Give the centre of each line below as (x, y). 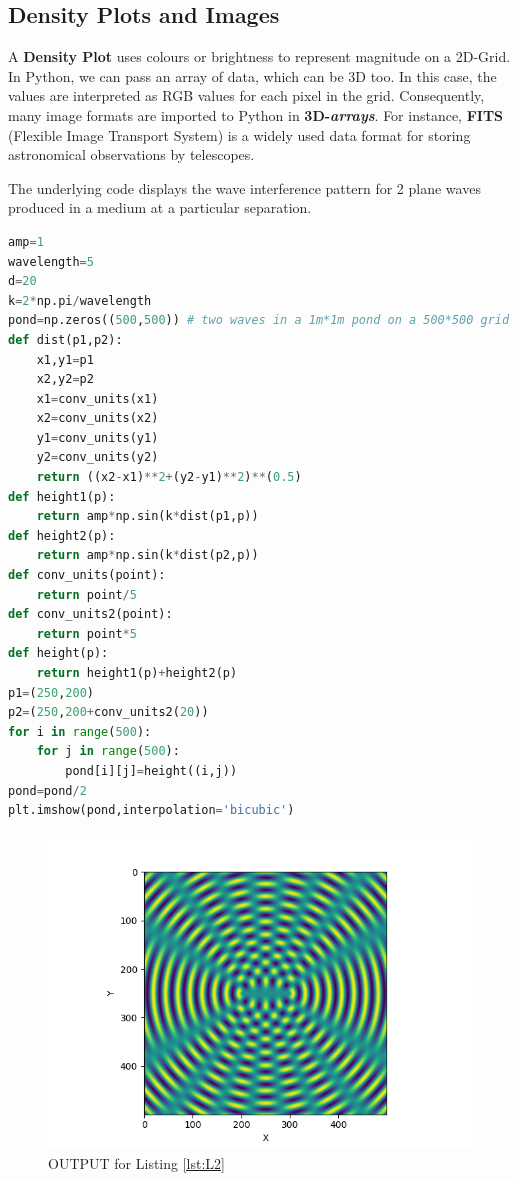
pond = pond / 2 (47, 790)
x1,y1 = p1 (65, 359)
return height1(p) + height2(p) (137, 673)
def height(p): (58, 653)
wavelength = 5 (51, 261)
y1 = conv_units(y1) (97, 437)
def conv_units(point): (87, 575)
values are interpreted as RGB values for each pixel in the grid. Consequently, (246, 95)
